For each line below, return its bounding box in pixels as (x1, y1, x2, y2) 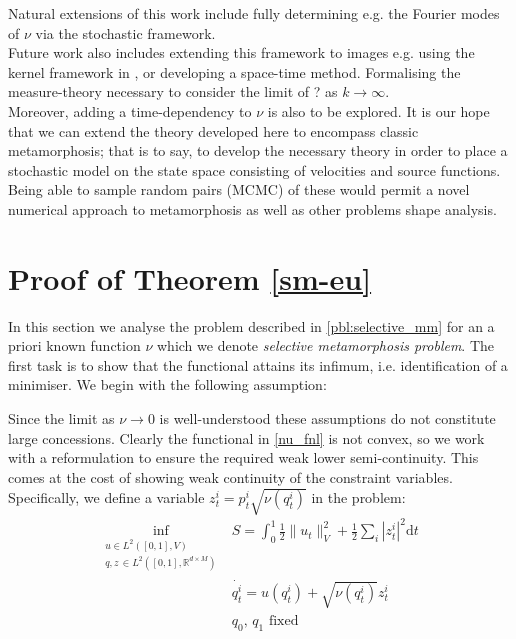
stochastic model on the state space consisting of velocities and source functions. (8, 159, 501, 180)
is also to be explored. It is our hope (267, 100, 490, 121)
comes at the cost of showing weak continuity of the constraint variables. (8, 466, 453, 487)
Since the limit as (8, 408, 115, 429)
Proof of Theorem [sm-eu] (8, 257, 372, 298)
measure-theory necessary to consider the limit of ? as (8, 81, 338, 102)
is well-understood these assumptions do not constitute (159, 408, 496, 429)
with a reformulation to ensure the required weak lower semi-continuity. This (8, 447, 479, 468)
